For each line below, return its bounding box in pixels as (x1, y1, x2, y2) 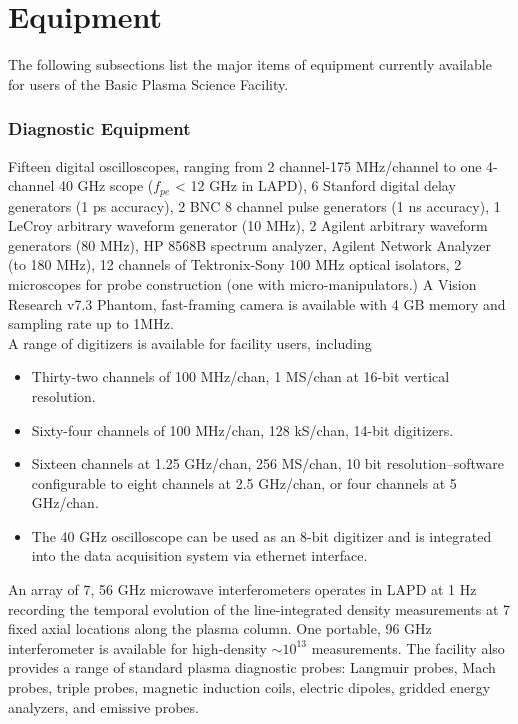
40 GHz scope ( (58, 175, 154, 196)
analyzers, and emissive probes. (8, 696, 199, 717)
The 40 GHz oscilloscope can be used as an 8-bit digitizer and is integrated (31, 525, 492, 546)
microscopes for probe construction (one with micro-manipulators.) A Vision (8, 273, 477, 294)
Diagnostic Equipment (8, 116, 191, 141)
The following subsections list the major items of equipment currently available (8, 54, 492, 75)
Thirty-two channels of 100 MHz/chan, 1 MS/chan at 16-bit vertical (31, 366, 450, 387)
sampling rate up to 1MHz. (8, 313, 174, 334)
